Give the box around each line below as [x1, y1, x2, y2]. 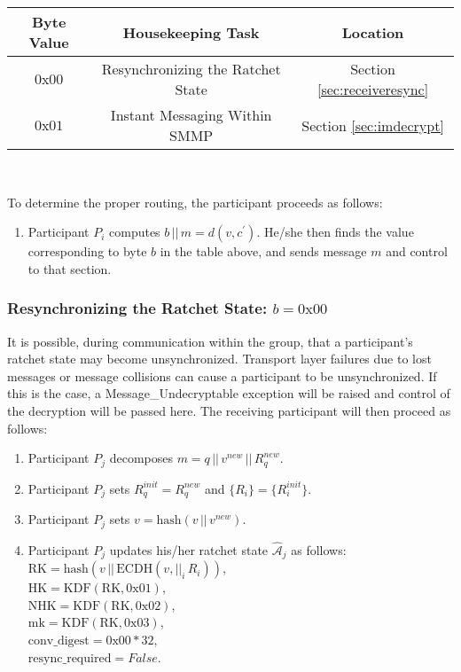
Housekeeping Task [122, 21, 260, 43]
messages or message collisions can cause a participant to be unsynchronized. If [7, 366, 437, 385]
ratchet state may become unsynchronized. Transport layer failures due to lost [7, 349, 432, 368]
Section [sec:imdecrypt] [301, 114, 444, 136]
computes [109, 223, 160, 241]
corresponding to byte [27, 242, 147, 261]
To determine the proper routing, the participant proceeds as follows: [7, 192, 383, 211]
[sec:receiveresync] [316, 79, 429, 99]
